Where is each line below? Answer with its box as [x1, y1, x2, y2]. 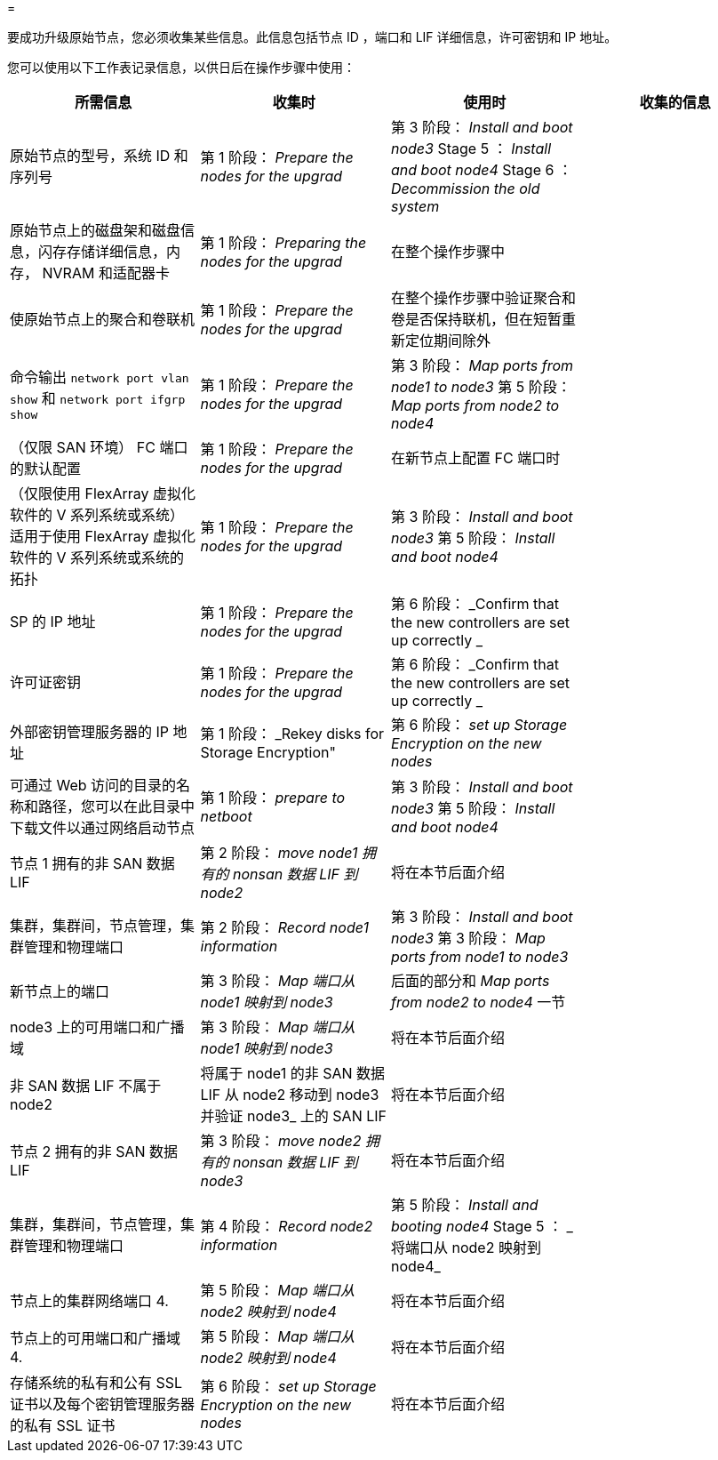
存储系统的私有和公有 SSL [10, 1374, 183, 1392]
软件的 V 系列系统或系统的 [10, 549, 185, 566]
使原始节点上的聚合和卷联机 [10, 310, 195, 328]
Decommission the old [391, 180, 540, 197]
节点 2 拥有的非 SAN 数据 [10, 1143, 179, 1160]
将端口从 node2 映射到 [391, 1239, 541, 1256]
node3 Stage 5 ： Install [391, 140, 552, 157]
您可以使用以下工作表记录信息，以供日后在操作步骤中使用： [7, 60, 355, 75]
